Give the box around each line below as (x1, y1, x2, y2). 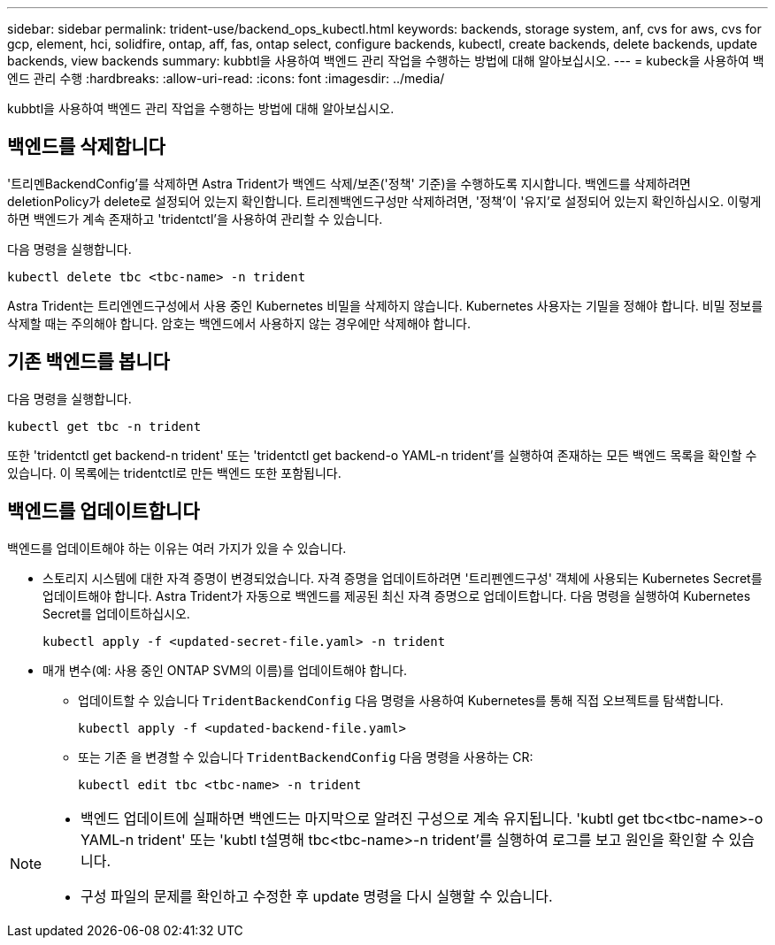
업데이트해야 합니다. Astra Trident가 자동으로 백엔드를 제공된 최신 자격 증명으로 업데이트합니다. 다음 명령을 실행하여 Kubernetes (42, 588, 751, 603)
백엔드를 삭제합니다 (7, 135, 165, 158)
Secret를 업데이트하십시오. (42, 605, 190, 621)
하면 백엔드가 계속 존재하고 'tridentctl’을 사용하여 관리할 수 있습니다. (7, 211, 383, 227)
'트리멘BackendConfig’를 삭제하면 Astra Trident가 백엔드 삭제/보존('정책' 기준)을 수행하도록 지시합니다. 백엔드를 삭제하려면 (7, 175, 691, 191)
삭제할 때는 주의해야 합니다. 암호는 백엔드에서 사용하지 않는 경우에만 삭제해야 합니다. (7, 315, 471, 331)
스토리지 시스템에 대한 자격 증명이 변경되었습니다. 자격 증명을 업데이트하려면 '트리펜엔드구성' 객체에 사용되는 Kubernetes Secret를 (42, 570, 763, 586)
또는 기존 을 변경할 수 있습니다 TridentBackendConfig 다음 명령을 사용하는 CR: (78, 749, 533, 764)
